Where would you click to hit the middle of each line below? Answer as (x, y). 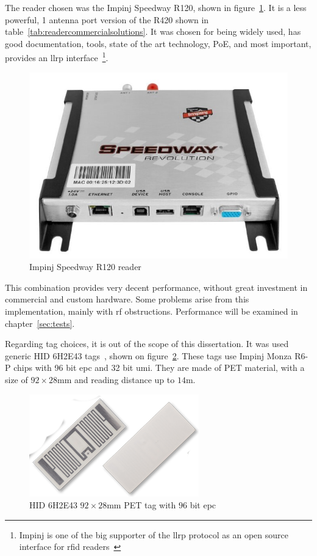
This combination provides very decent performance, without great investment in (156, 287)
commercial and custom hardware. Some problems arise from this (127, 299)
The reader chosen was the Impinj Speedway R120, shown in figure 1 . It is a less (156, 7)
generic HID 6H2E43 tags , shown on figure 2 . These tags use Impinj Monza (148, 355)
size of (16, 380)
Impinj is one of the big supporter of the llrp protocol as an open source (154, 534)
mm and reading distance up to (116, 380)
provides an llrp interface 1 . (57, 57)
